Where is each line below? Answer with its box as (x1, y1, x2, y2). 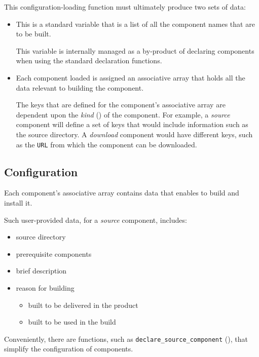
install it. (4, 197, 32, 208)
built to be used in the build (28, 316, 116, 327)
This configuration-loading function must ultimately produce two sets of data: (4, 2, 246, 12)
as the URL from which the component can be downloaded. (16, 139, 197, 149)
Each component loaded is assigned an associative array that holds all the (16, 72, 245, 83)
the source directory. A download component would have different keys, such (16, 129, 253, 139)
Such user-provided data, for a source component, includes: (4, 214, 187, 225)
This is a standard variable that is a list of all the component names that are (16, 18, 255, 29)
